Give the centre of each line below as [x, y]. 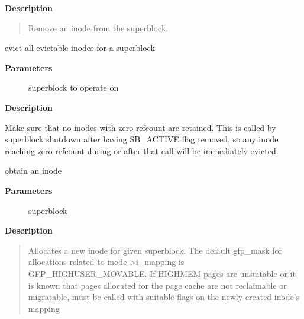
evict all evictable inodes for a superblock [80, 48]
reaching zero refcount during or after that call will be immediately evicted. [142, 150]
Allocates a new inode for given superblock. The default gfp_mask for [155, 250]
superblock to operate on [74, 87]
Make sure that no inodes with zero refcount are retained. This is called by [140, 127]
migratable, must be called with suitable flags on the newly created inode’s [164, 297]
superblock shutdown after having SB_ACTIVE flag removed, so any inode [142, 139]
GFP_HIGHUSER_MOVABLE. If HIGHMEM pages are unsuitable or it [162, 273]
